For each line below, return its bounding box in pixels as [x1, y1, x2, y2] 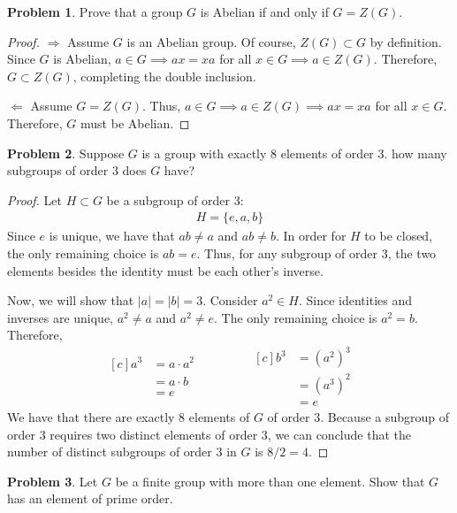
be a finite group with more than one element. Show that [115, 471, 425, 490]
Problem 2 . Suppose [7, 143, 125, 162]
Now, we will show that [7, 291, 134, 310]
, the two [387, 243, 437, 262]
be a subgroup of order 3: [106, 190, 244, 209]
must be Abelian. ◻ [80, 113, 190, 132]
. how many [384, 143, 447, 162]
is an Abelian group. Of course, [126, 32, 296, 50]
